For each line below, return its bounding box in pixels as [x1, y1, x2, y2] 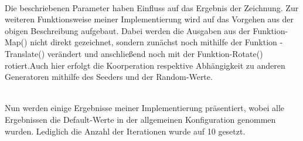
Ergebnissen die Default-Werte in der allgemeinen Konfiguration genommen [5, 113, 276, 125]
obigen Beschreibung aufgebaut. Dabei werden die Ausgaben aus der [5, 24, 250, 36]
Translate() [5, 47, 45, 59]
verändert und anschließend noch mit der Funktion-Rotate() [47, 47, 263, 59]
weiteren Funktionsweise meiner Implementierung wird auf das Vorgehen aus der [5, 13, 294, 25]
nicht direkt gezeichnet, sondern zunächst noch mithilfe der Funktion [30, 36, 277, 48]
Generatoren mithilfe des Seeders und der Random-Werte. [5, 70, 213, 83]
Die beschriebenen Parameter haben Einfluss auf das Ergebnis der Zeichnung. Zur [5, 1, 299, 14]
